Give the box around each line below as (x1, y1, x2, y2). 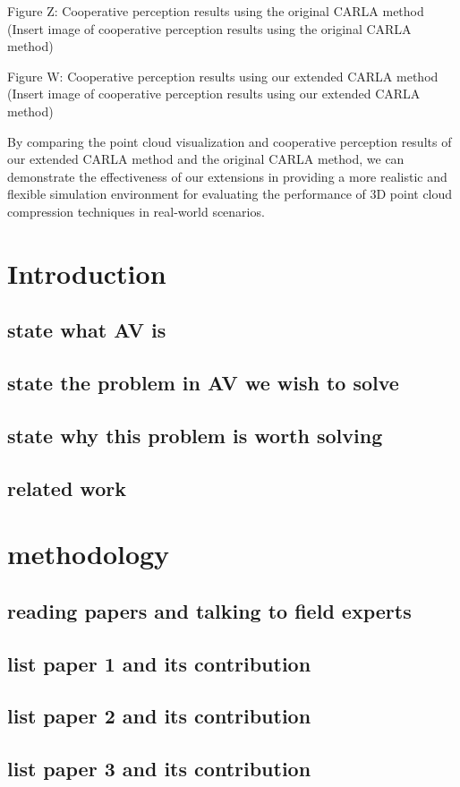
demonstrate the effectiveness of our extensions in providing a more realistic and (7, 167, 447, 185)
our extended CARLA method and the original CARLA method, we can (7, 150, 405, 168)
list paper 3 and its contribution (7, 755, 311, 783)
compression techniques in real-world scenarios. (7, 201, 265, 220)
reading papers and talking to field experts (7, 596, 412, 624)
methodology (7, 535, 170, 572)
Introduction (7, 254, 166, 291)
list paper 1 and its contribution (7, 649, 311, 677)
